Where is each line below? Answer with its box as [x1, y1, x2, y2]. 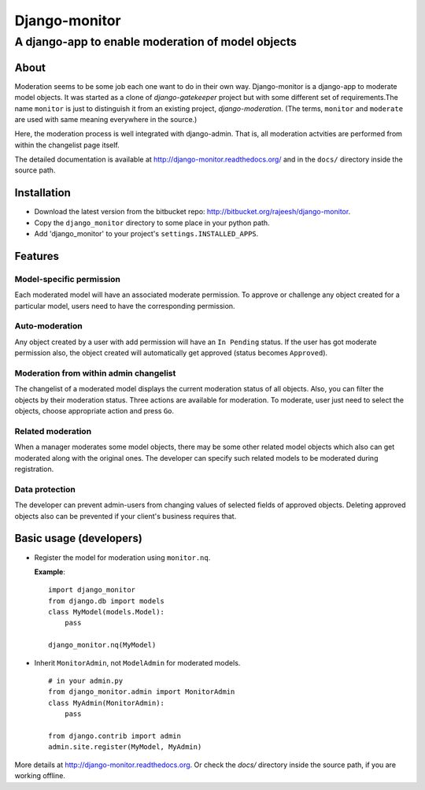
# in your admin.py [48, 677, 124, 685]
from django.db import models [48, 596, 165, 606]
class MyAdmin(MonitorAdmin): [48, 698, 165, 707]
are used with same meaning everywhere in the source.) [14, 114, 198, 124]
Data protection [14, 484, 76, 495]
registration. [14, 465, 54, 474]
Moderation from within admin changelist [14, 367, 176, 378]
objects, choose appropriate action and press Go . [14, 406, 175, 416]
